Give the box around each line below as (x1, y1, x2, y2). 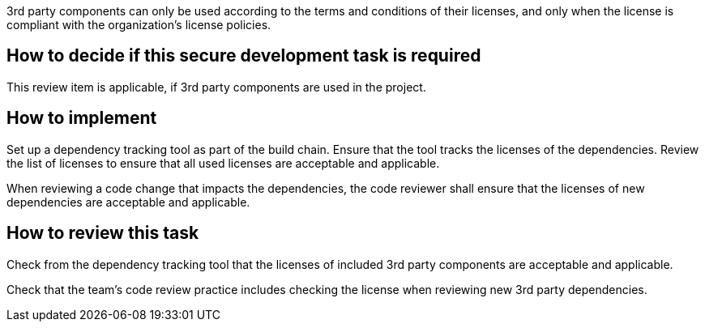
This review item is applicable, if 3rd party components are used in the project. (6, 79, 426, 94)
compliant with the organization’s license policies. (6, 18, 271, 32)
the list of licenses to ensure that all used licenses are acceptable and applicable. (6, 155, 440, 170)
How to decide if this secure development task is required (6, 45, 481, 66)
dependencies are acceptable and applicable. (6, 194, 250, 209)
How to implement (6, 108, 157, 129)
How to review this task (6, 223, 199, 244)
